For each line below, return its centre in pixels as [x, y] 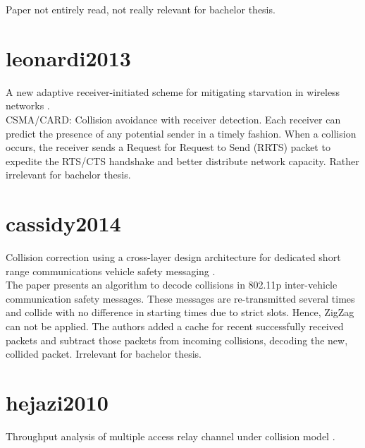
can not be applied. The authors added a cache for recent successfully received [175, 326]
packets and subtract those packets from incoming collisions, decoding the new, [177, 340]
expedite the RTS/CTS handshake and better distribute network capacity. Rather [182, 161]
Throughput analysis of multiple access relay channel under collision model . [171, 436]
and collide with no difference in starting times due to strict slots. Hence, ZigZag [180, 312]
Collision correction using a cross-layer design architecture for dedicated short [173, 257]
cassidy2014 [63, 223]
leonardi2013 [68, 57]
